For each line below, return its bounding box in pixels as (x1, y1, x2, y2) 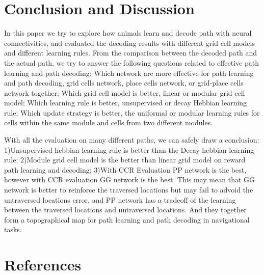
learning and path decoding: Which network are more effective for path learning (4, 67, 254, 78)
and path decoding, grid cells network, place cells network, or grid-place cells (4, 77, 244, 88)
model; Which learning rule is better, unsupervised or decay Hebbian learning (4, 97, 247, 108)
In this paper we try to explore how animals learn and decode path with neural (4, 28, 252, 38)
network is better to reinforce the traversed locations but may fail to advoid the (4, 184, 253, 195)
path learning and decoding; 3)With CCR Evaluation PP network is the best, (4, 164, 247, 175)
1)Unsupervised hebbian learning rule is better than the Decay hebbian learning (4, 144, 254, 155)
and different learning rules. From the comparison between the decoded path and (4, 47, 257, 58)
